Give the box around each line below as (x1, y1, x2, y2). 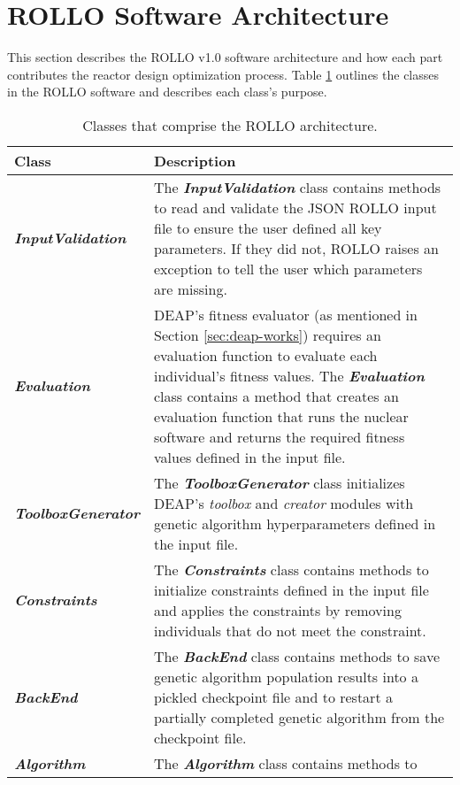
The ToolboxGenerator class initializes (153, 472, 405, 493)
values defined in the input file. (153, 446, 346, 467)
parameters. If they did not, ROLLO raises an (153, 237, 439, 258)
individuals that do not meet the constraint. (153, 620, 426, 641)
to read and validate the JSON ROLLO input (153, 196, 437, 218)
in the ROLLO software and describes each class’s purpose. (7, 82, 327, 101)
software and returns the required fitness (153, 426, 405, 447)
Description (153, 150, 236, 171)
